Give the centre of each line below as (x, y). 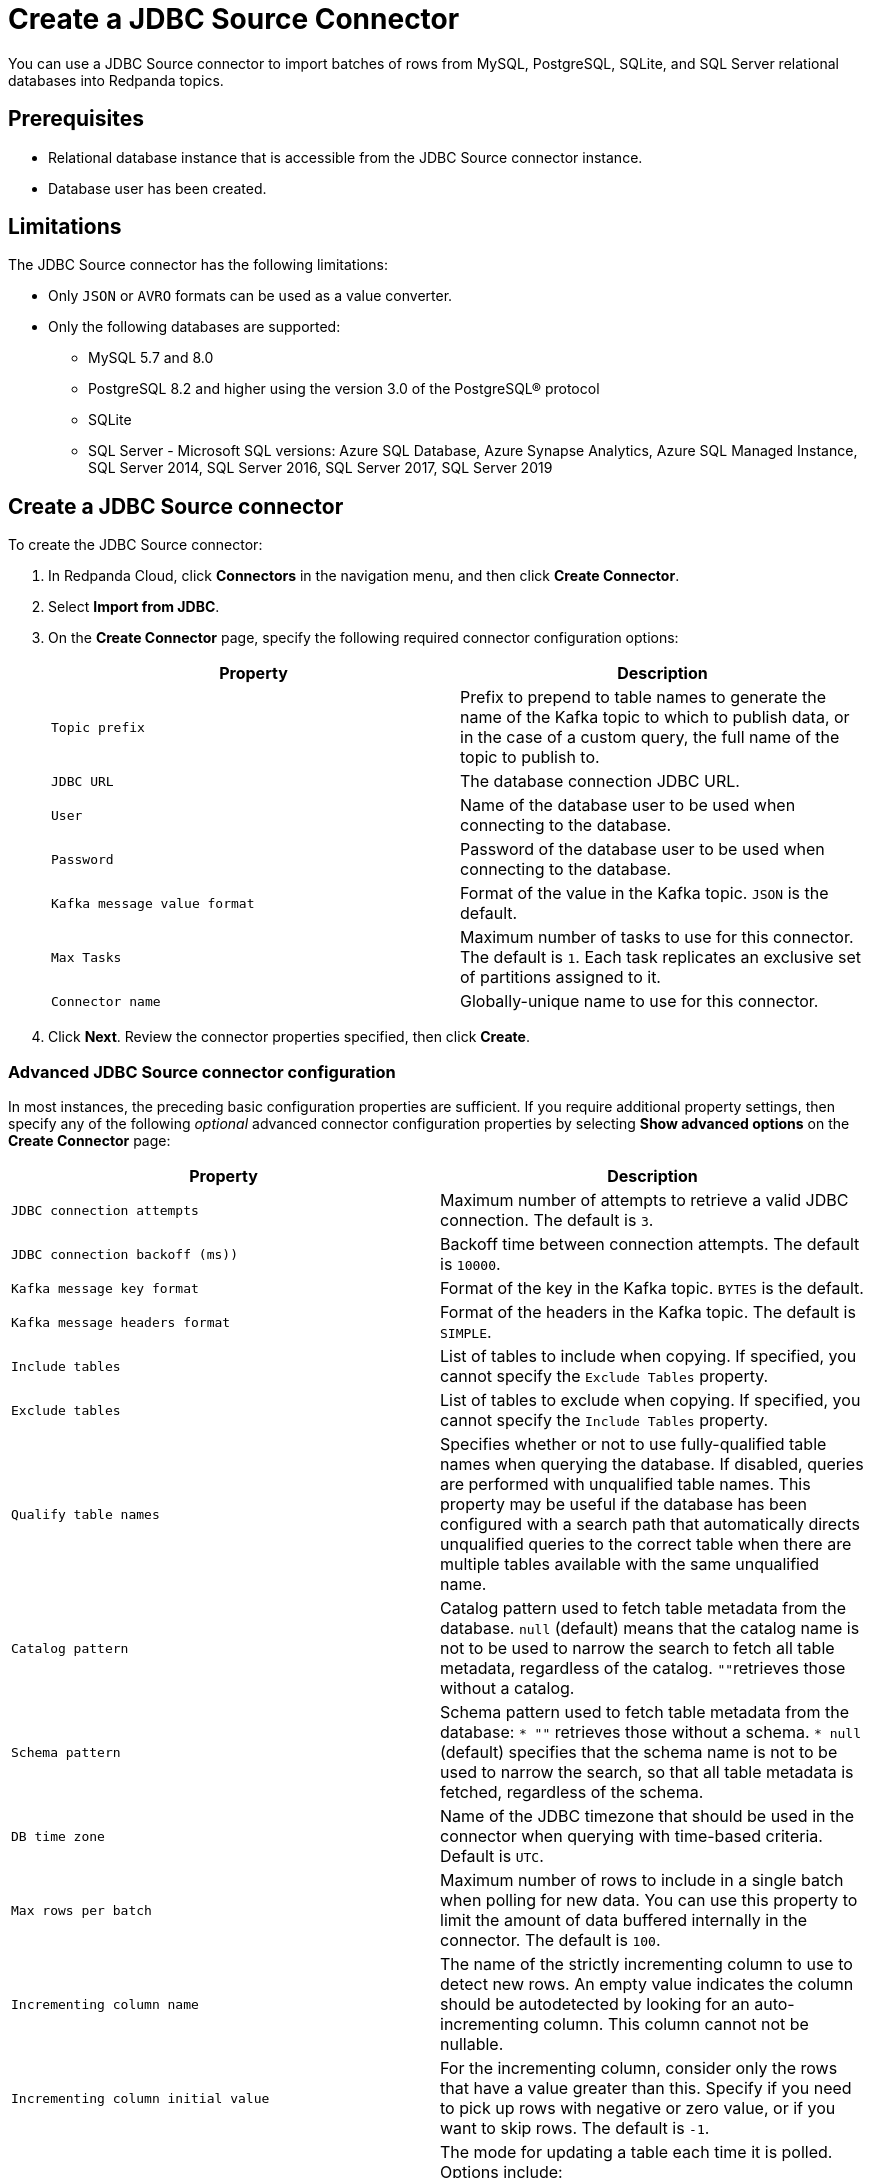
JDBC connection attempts (105, 1210)
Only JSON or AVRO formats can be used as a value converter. (250, 296)
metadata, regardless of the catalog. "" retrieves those (643, 1668)
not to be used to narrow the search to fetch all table (637, 1648)
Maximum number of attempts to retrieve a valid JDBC (644, 1200)
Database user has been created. (157, 188)
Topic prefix (98, 727)
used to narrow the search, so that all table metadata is (647, 1772)
